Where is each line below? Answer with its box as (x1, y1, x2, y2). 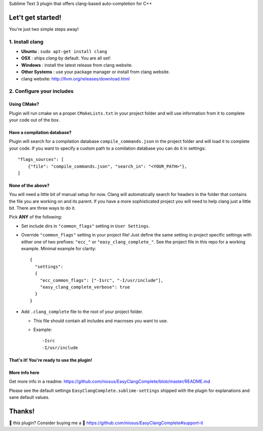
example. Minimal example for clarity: (21, 246, 96, 252)
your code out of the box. (9, 117, 60, 123)
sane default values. (9, 394, 50, 400)
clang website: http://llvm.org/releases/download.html (21, 76, 130, 81)
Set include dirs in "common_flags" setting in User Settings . (21, 223, 150, 229)
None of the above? (9, 182, 50, 188)
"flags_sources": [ (18, 157, 64, 162)
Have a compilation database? (9, 129, 72, 135)
